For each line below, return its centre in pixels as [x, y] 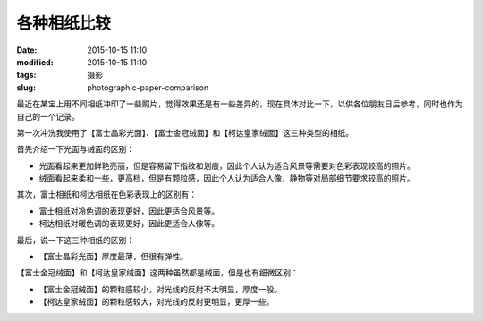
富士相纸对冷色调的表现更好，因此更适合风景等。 [129, 211]
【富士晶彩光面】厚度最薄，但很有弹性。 [113, 257]
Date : [27, 50]
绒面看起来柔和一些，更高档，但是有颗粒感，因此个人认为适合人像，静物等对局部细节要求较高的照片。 [227, 178]
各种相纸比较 [64, 23]
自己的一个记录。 [48, 116]
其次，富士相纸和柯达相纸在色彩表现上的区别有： [106, 194]
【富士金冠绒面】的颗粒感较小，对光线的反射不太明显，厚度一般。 [160, 289]
